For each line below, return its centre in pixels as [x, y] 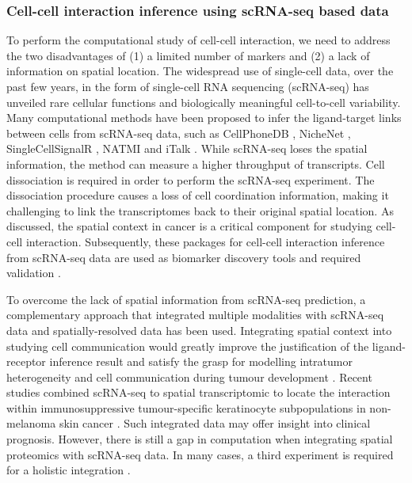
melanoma [31, 423]
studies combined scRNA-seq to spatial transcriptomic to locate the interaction [198, 392]
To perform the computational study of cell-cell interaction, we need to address [198, 40]
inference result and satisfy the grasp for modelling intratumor [201, 361]
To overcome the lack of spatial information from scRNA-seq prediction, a [186, 299]
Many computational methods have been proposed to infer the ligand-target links [204, 118]
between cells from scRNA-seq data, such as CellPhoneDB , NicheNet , [179, 133]
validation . [34, 273]
